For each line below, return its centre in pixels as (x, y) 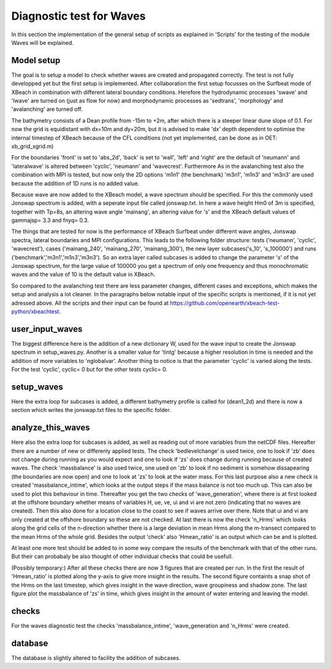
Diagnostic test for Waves (78, 16)
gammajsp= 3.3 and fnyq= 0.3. (50, 220)
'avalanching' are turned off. (47, 109)
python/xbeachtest (35, 312)
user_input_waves (47, 329)
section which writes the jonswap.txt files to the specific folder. (91, 410)
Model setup (36, 60)
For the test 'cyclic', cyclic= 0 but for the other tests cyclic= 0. (89, 369)
